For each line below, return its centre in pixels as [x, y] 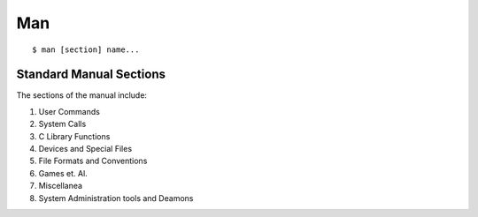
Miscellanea [61, 186]
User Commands [69, 111]
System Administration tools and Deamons [116, 198]
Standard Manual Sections [91, 75]
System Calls [62, 124]
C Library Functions [74, 136]
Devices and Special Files [85, 149]
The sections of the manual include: [82, 95]
